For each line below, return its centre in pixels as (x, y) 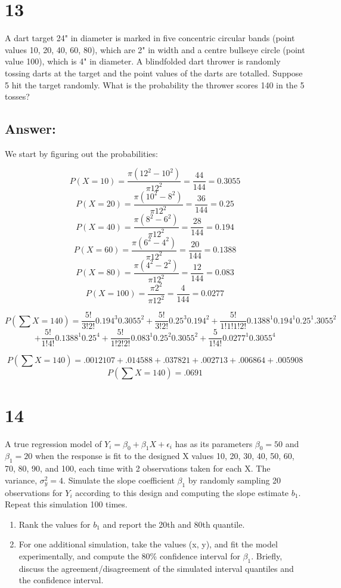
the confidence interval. (61, 580)
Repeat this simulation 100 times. (66, 504)
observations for (34, 492)
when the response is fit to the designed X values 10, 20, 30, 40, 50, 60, (165, 456)
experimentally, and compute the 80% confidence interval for (129, 555)
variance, (21, 480)
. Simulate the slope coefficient (119, 480)
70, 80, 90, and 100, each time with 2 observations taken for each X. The (138, 468)
